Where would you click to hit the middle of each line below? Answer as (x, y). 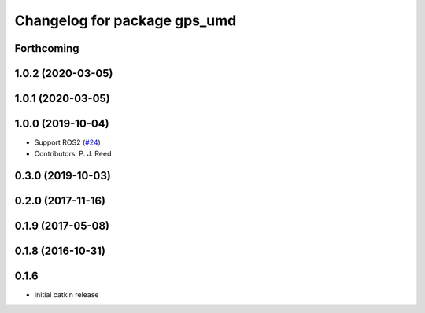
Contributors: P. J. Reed (73, 153)
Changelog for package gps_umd (126, 20)
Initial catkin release (67, 295)
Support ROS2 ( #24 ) (68, 142)
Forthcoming (47, 48)
